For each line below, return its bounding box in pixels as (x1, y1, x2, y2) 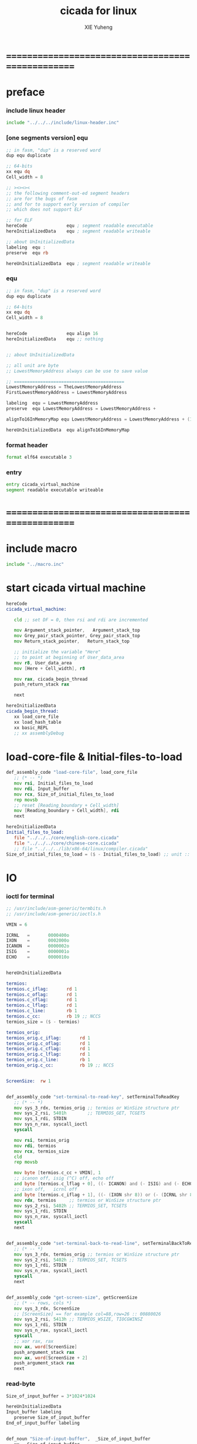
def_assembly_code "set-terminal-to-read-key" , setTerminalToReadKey (6, 1094, 180, 1099)
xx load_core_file (13, 714, 59, 720)
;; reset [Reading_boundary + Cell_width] (13, 802, 119, 808)
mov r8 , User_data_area (13, 660, 72, 666)
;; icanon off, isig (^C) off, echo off (13, 1175, 114, 1181)
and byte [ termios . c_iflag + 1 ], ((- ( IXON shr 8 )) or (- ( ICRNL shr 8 (13, 1191, 193, 1198)
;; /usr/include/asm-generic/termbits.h (6, 905, 107, 911)
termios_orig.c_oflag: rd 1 (6, 1041, 91, 1046)
